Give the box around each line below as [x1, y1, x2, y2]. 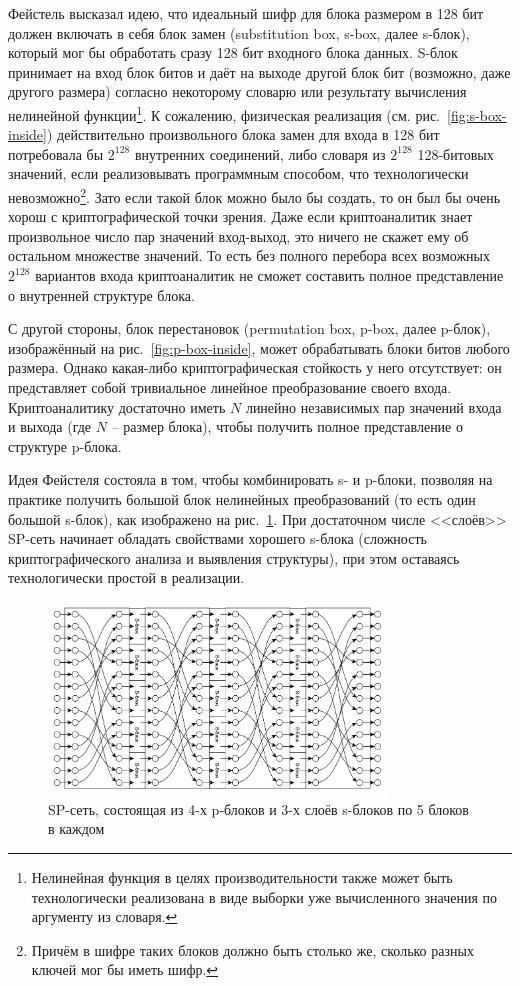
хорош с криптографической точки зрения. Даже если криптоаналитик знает [8, 206, 473, 227]
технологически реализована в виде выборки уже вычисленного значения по [31, 886, 498, 907]
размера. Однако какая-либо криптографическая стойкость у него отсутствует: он [8, 357, 502, 378]
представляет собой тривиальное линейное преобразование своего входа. [8, 377, 452, 397]
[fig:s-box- [447, 104, 507, 125]
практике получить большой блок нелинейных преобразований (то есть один [8, 488, 476, 509]
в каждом [48, 818, 105, 839]
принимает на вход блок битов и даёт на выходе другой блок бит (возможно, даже [8, 61, 511, 82]
